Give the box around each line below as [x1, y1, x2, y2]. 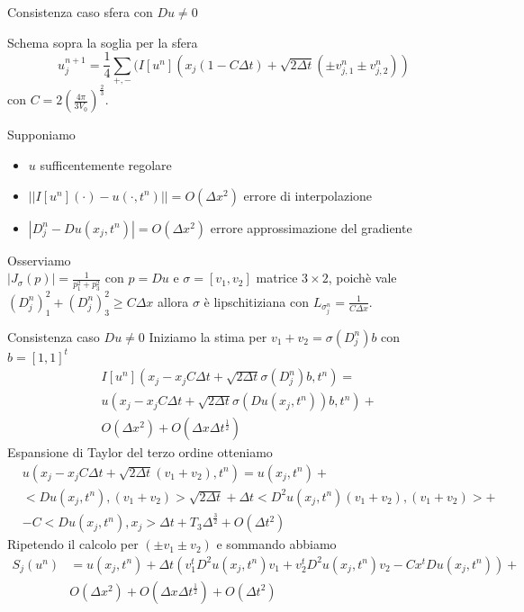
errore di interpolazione [243, 185, 373, 204]
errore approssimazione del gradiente [210, 218, 412, 237]
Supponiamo [7, 125, 76, 144]
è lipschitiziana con [203, 292, 309, 310]
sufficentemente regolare [40, 156, 172, 174]
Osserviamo [7, 250, 71, 269]
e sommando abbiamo [216, 535, 337, 553]
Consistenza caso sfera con [7, 3, 153, 21]
